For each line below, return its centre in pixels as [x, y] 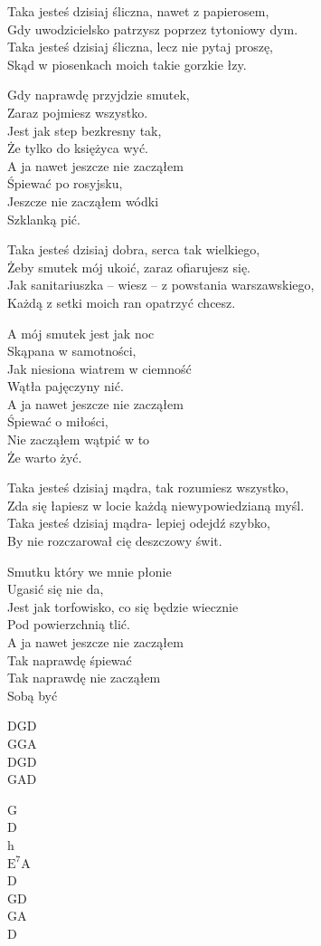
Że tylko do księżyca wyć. [78, 148]
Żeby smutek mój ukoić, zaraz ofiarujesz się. [129, 267]
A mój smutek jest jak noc [81, 333]
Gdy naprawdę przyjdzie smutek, [99, 95]
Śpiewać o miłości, [58, 421]
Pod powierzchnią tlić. [69, 624]
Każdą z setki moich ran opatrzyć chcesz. [122, 302]
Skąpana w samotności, [72, 351]
